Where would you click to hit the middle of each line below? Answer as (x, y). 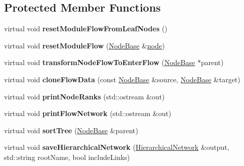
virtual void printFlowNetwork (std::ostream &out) (88, 113)
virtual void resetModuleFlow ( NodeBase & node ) (85, 45)
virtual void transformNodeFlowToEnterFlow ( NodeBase (100, 62)
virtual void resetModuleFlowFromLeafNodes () (86, 29)
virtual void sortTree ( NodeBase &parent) (71, 130)
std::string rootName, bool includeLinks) (67, 157)
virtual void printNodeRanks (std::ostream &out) (85, 96)
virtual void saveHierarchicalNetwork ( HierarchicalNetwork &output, (117, 147)
